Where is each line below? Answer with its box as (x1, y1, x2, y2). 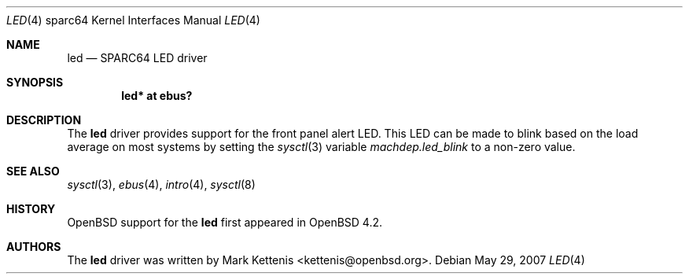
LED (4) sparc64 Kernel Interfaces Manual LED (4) (6, 13, 260, 27)
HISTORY (6, 202, 56, 216)
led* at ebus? (121, 89, 193, 102)
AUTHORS (6, 240, 61, 253)
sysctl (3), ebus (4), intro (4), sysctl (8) (67, 178, 256, 191)
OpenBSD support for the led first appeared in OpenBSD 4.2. (67, 216, 383, 229)
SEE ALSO (6, 164, 60, 178)
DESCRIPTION (6, 113, 82, 127)
